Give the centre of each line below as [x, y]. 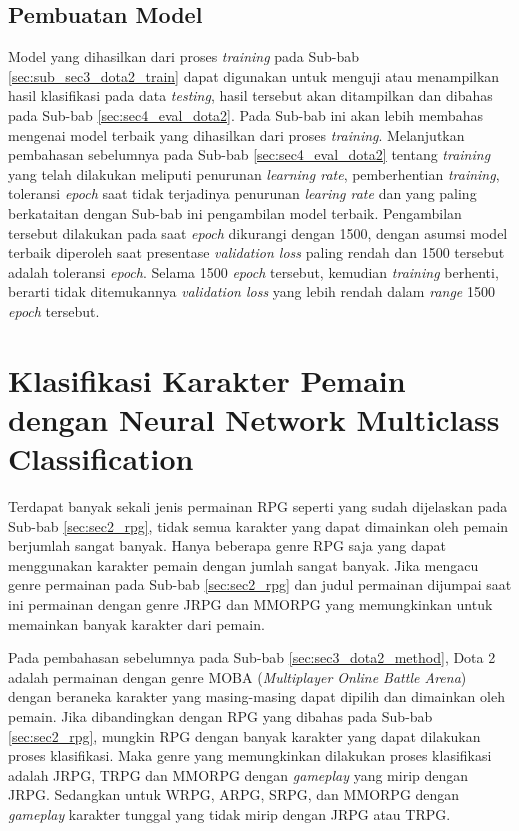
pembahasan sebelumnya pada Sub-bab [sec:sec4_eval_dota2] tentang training [249, 154]
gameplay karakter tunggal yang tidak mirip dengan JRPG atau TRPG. [229, 813]
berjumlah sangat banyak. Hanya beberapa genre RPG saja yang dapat [227, 545]
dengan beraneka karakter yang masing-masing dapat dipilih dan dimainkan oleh [256, 696]
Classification [101, 458]
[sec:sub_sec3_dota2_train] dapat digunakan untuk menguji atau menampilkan [254, 75]
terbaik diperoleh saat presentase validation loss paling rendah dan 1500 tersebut [256, 252]
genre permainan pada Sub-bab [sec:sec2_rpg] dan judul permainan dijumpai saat [260, 584]
